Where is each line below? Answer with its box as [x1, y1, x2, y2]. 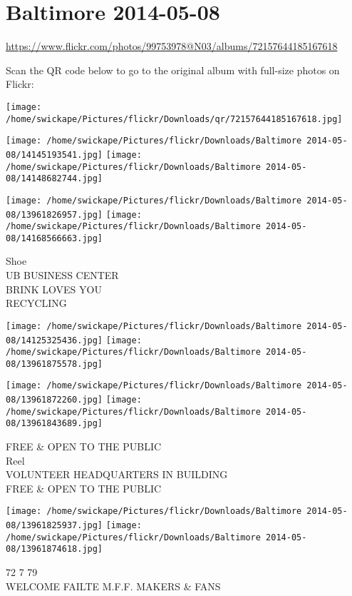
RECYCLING [6, 296, 67, 310]
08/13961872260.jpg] [6, 395, 103, 405]
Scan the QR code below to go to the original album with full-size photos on [6, 62, 340, 77]
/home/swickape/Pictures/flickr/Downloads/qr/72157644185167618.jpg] [6, 113, 343, 124]
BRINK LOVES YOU [6, 281, 102, 296]
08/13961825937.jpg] [6, 520, 103, 531]
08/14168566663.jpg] [6, 233, 103, 243]
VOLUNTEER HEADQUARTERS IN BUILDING [6, 467, 228, 482]
